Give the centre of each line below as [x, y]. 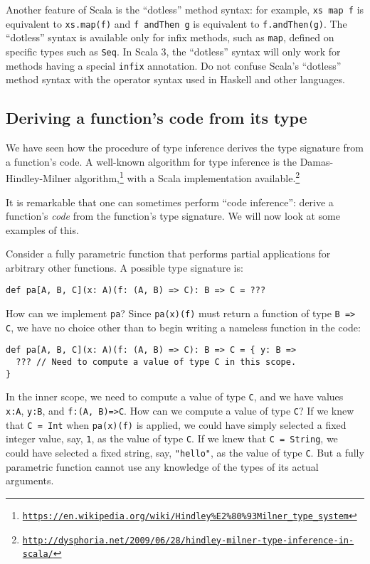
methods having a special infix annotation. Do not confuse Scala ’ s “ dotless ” [174, 65]
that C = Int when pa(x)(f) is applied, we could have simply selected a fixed [176, 424]
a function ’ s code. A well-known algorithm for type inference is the [152, 161]
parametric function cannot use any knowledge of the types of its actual [162, 466]
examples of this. [42, 229]
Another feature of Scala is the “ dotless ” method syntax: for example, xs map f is [185, 9]
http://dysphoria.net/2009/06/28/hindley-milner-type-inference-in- [188, 540]
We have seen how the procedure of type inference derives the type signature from [185, 148]
